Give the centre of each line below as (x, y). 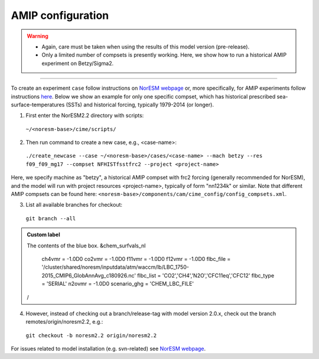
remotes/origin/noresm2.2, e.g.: (64, 322)
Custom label (43, 235)
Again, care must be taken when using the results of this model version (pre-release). (146, 47)
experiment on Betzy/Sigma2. (78, 63)
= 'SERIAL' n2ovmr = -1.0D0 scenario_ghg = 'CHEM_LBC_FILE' (118, 284)
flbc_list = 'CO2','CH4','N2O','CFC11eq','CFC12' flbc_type (206, 275)
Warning (38, 36)
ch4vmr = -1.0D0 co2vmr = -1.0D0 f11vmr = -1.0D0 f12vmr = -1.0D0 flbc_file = (136, 259)
